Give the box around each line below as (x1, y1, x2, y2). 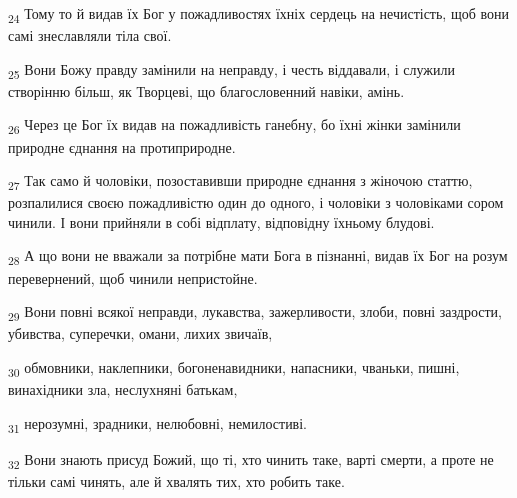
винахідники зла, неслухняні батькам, (8, 379, 238, 400)
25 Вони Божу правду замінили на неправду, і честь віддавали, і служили (8, 58, 455, 82)
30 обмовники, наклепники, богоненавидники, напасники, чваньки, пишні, (8, 356, 460, 380)
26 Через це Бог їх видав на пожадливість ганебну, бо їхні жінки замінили (8, 114, 461, 138)
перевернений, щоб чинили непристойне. (8, 267, 258, 288)
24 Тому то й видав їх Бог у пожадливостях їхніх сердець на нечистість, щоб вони (8, 3, 509, 26)
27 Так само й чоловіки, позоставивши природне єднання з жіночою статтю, (8, 170, 473, 193)
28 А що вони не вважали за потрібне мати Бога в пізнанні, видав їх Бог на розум (8, 245, 508, 269)
